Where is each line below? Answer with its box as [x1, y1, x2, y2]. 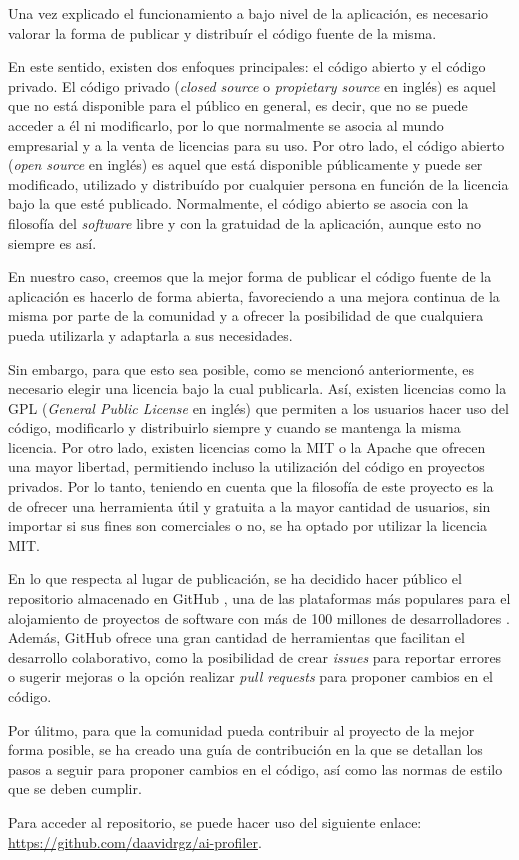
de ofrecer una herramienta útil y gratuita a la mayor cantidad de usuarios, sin [8, 495, 491, 516]
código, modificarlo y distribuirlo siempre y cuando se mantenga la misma [8, 417, 461, 438]
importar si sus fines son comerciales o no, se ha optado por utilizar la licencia [8, 515, 488, 536]
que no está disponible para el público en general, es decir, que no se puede [8, 95, 468, 116]
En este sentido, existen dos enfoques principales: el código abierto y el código [8, 56, 486, 77]
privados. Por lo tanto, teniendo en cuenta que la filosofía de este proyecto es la [8, 476, 494, 497]
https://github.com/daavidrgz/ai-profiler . [8, 831, 262, 852]
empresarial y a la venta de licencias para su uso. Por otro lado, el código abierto [8, 134, 505, 155]
